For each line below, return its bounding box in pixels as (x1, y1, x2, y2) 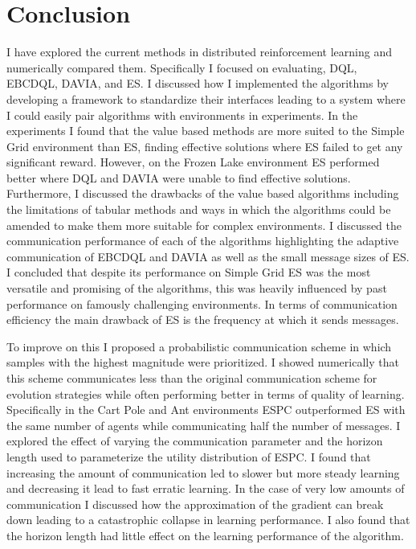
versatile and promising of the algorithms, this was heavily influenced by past (6, 280, 387, 297)
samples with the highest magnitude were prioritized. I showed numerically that (6, 354, 399, 371)
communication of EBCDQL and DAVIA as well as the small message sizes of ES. (6, 248, 410, 264)
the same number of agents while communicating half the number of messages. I (6, 416, 401, 433)
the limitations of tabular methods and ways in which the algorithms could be (6, 201, 391, 218)
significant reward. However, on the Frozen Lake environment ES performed (6, 154, 380, 170)
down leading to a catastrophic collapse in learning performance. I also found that (6, 511, 410, 528)
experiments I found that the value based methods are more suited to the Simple (6, 122, 405, 139)
